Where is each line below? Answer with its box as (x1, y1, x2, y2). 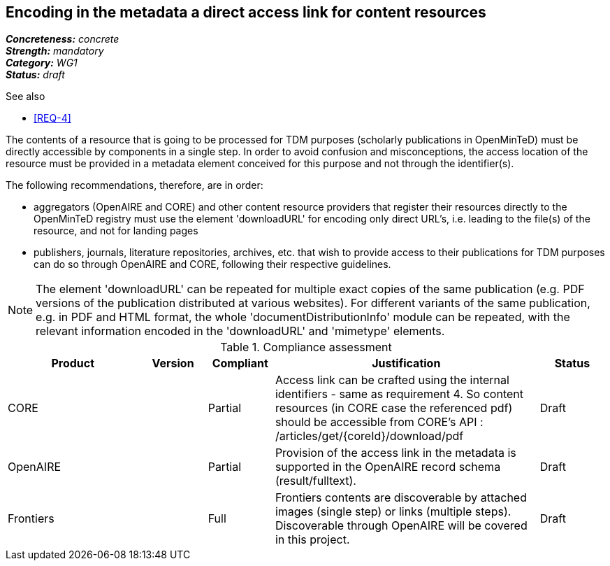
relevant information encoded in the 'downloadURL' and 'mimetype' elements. (36, 324, 445, 339)
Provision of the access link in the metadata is (275, 446, 516, 460)
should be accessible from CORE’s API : (275, 415, 484, 430)
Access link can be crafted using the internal (275, 373, 509, 388)
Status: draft (6, 69, 65, 81)
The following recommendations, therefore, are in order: (6, 179, 263, 192)
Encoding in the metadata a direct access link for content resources (6, 3, 486, 21)
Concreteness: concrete (6, 33, 119, 45)
